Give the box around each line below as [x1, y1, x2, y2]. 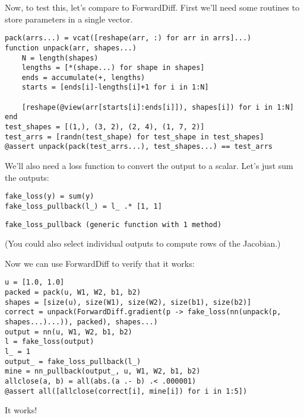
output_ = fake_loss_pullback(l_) [5, 357, 141, 366]
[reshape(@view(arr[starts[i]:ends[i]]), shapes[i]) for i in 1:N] [21, 103, 294, 111]
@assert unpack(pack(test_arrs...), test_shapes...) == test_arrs [5, 142, 273, 151]
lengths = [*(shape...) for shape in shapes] [21, 63, 205, 72]
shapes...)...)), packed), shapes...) [5, 318, 158, 327]
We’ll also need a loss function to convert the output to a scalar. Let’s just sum [5, 159, 293, 172]
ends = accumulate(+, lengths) [21, 73, 145, 82]
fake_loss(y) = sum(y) [5, 192, 94, 201]
